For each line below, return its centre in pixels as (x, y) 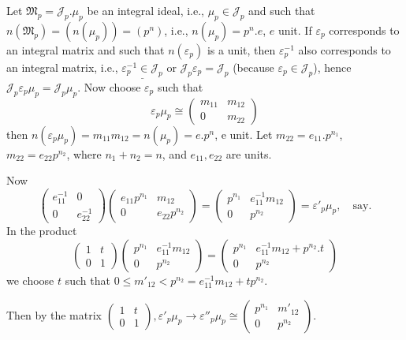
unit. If (295, 30)
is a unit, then (241, 49)
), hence (332, 67)
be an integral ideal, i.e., (145, 10)
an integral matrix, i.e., (62, 67)
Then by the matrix (54, 314)
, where (84, 153)
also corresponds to (345, 49)
